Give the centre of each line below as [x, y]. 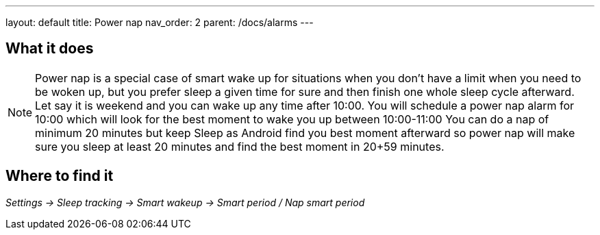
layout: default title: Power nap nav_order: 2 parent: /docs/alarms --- [160, 22]
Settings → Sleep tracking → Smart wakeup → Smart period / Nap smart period [185, 202]
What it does [50, 49]
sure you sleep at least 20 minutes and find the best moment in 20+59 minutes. [240, 146]
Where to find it [60, 176]
